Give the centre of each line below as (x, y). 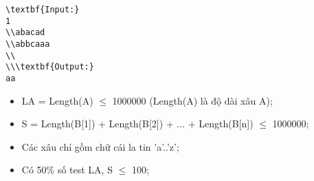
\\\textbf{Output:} (50, 67)
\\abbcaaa (28, 44)
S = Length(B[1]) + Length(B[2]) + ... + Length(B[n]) (137, 124)
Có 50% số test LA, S (67, 170)
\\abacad (25, 33)
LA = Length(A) (57, 100)
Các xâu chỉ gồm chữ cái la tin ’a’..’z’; (100, 146)
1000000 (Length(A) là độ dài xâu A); (192, 100)
